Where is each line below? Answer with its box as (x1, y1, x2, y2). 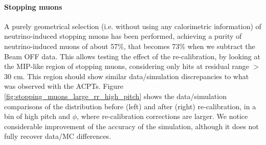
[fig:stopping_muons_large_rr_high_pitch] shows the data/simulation (4, 90, 227, 101)
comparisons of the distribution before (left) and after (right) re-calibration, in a (4, 101, 256, 111)
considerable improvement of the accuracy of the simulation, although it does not (4, 120, 259, 131)
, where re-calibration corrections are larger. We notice (77, 111, 248, 122)
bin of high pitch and (4, 111, 71, 122)
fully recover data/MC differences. (4, 131, 112, 141)
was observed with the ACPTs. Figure (4, 81, 123, 91)
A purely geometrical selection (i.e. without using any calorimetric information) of (4, 20, 261, 31)
